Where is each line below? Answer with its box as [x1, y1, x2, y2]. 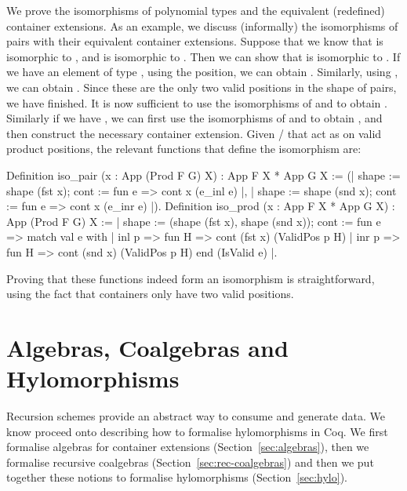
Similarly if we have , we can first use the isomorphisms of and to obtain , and [6, 110, 383, 126]
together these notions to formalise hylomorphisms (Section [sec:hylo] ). [6, 469, 347, 486]
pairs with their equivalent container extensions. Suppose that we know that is [6, 33, 383, 49]
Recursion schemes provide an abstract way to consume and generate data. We [6, 408, 385, 424]
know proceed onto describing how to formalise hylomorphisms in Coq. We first [6, 423, 388, 439]
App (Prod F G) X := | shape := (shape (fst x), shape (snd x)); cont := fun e [6, 213, 381, 229]
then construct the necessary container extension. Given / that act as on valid [6, 125, 382, 141]
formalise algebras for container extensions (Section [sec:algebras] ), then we [6, 438, 369, 455]
